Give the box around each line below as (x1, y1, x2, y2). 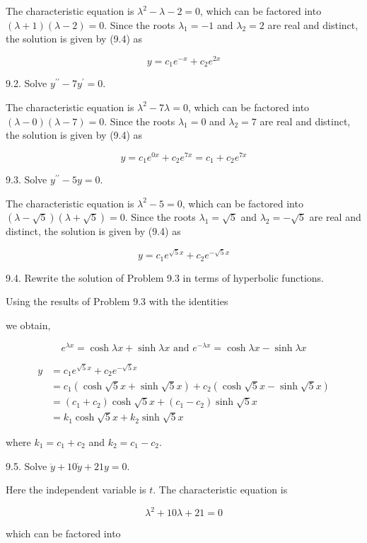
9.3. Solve (6, 172, 47, 187)
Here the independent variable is (6, 482, 146, 497)
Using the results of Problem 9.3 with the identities (6, 294, 228, 309)
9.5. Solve (6, 458, 47, 473)
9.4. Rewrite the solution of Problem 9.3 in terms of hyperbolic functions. (6, 270, 324, 285)
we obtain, (6, 317, 51, 332)
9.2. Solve (6, 76, 47, 91)
